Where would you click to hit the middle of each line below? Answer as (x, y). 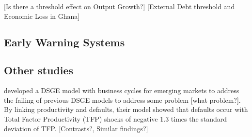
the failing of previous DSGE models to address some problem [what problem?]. (122, 100)
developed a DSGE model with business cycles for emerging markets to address (122, 90)
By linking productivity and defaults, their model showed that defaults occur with (126, 109)
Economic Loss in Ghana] (42, 16)
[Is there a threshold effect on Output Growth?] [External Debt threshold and (119, 6)
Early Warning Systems (64, 42)
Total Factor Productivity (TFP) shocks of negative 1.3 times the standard (116, 118)
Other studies (39, 70)
